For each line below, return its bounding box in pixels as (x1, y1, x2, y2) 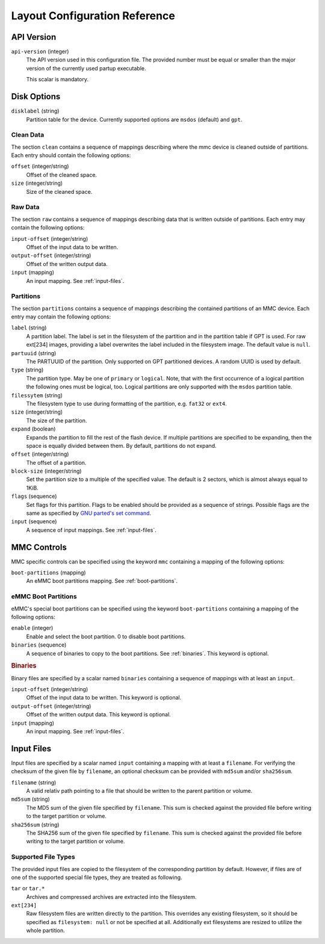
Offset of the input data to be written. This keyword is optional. (26, 694, 182, 701)
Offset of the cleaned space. (26, 171, 97, 178)
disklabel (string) (11, 107, 60, 114)
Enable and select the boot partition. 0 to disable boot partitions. (26, 633, 186, 640)
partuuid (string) (11, 349, 57, 356)
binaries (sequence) (11, 641, 67, 648)
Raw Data (11, 203, 40, 211)
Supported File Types (11, 852, 75, 861)
